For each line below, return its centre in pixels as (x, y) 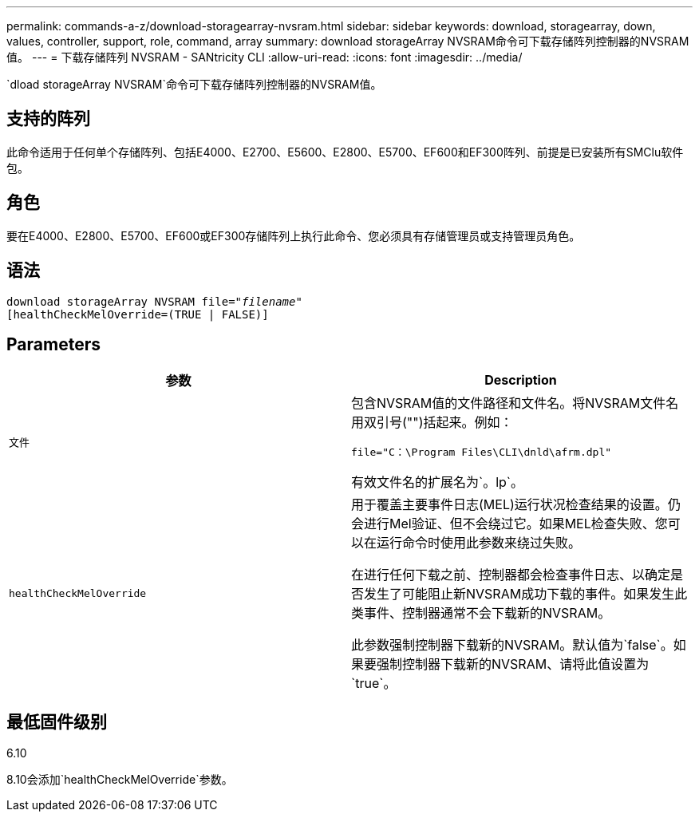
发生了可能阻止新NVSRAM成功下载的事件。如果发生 (519, 594)
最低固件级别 (57, 721)
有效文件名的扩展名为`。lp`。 (438, 482)
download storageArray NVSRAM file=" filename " (154, 301)
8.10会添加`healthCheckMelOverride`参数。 (120, 780)
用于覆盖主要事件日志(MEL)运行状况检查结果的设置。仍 (516, 505)
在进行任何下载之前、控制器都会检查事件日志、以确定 (511, 575)
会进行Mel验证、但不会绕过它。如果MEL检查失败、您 (509, 524)
